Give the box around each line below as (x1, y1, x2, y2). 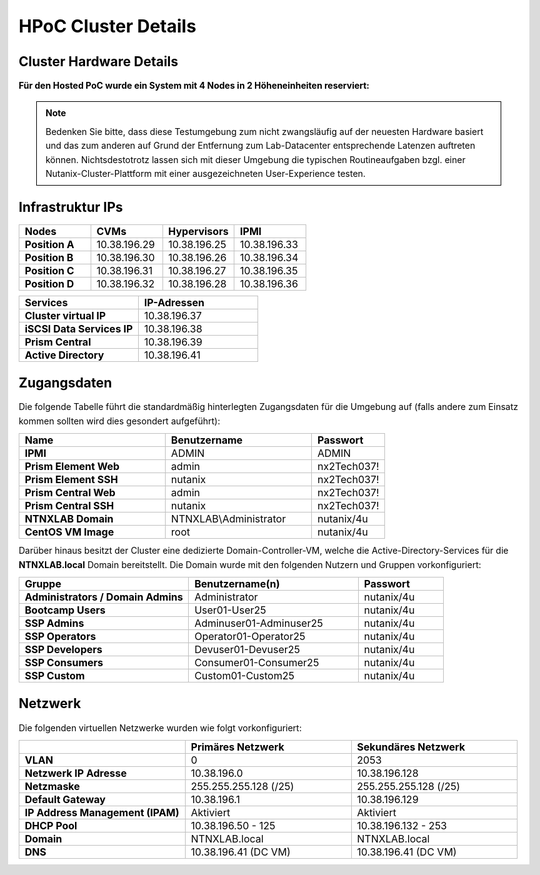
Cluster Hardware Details (18, 53, 179, 70)
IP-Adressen (143, 295, 205, 309)
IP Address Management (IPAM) (24, 805, 180, 819)
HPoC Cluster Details (18, 15, 197, 37)
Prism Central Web (24, 486, 116, 500)
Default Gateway (24, 792, 106, 806)
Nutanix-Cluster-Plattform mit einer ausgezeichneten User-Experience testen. (45, 168, 366, 180)
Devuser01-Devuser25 (194, 643, 300, 656)
